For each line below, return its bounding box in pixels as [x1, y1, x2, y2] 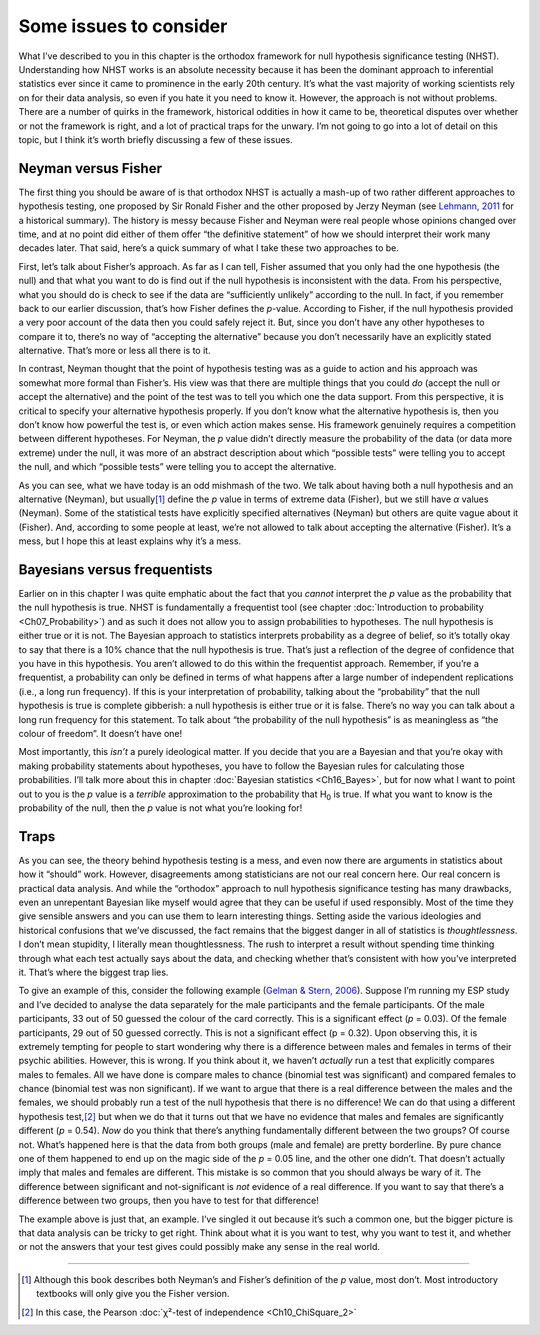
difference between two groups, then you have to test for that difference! [18, 1195, 320, 1207]
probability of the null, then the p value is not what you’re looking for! [18, 801, 303, 814]
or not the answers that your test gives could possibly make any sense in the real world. [18, 1241, 380, 1253]
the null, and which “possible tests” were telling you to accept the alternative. [18, 461, 337, 473]
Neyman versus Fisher [18, 160, 162, 177]
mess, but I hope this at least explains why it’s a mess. [18, 535, 242, 547]
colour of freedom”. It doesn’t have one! [18, 727, 183, 739]
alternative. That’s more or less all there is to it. [18, 345, 211, 357]
